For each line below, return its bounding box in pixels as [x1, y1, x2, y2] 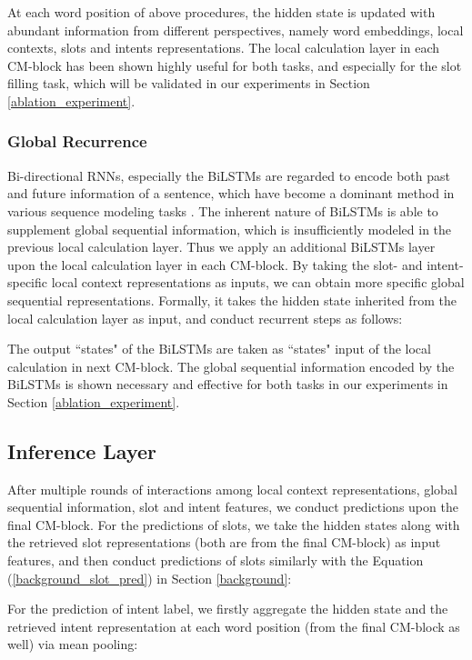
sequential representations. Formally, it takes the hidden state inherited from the [7, 290, 457, 309]
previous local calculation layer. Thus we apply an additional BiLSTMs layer [7, 237, 436, 256]
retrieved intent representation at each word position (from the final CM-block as [7, 616, 460, 635]
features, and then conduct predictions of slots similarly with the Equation [7, 551, 424, 570]
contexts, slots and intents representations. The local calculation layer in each [7, 38, 439, 57]
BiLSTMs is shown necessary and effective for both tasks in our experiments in [7, 375, 448, 394]
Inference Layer [7, 436, 156, 465]
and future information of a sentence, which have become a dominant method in [7, 184, 455, 203]
